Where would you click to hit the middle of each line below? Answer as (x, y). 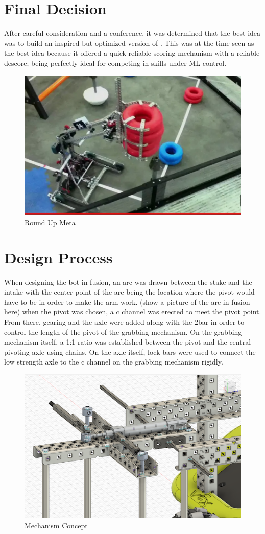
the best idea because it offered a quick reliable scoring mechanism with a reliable (132, 53)
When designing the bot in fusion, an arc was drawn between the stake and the (128, 282)
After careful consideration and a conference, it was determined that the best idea (132, 33)
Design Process (58, 257)
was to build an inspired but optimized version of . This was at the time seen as (129, 43)
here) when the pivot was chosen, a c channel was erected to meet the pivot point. (133, 312)
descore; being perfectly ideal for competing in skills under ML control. (115, 63)
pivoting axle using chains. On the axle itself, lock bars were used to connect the (130, 351)
